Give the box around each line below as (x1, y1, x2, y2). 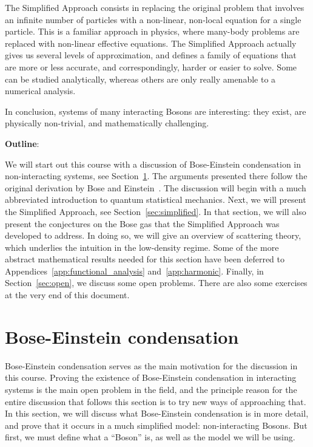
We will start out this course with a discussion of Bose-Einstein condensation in (5, 157, 301, 170)
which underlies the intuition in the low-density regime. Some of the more (5, 241, 279, 253)
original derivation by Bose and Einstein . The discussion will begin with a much (5, 181, 306, 194)
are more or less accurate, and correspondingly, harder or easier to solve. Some (5, 60, 297, 73)
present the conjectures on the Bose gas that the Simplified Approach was (5, 217, 280, 230)
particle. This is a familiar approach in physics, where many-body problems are (5, 25, 300, 38)
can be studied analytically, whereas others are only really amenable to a (5, 72, 276, 85)
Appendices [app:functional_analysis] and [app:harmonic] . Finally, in (5, 264, 264, 277)
